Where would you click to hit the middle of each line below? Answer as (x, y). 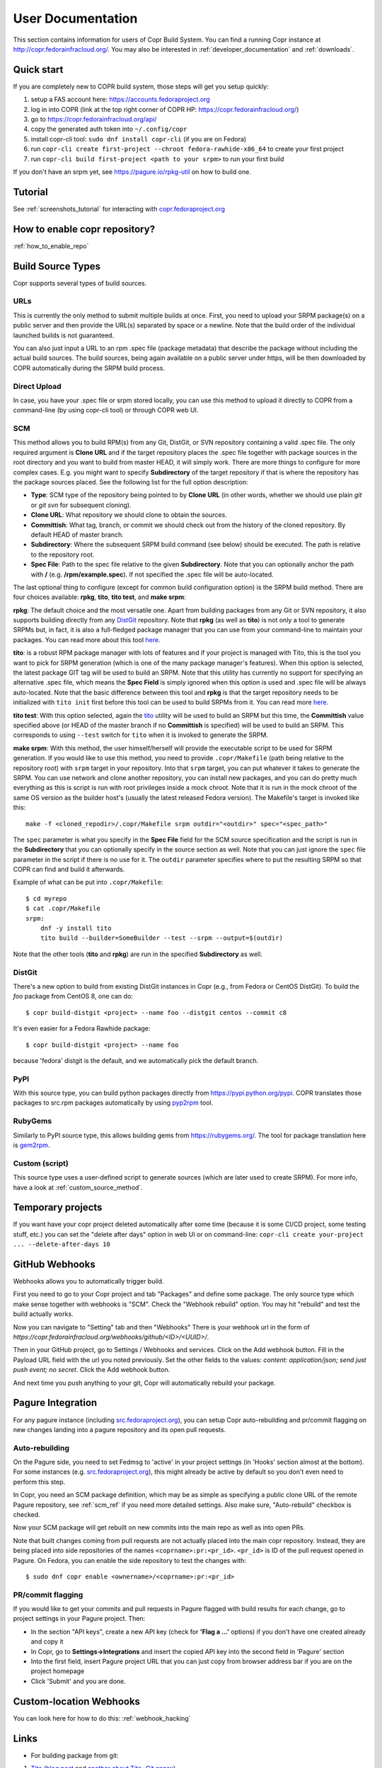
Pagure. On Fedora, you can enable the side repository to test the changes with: (130, 1560)
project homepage (58, 1671)
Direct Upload (37, 386)
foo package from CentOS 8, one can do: (73, 996)
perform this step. (39, 1482)
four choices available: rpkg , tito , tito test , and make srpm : (100, 597)
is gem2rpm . (31, 1145)
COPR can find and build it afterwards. (69, 869)
